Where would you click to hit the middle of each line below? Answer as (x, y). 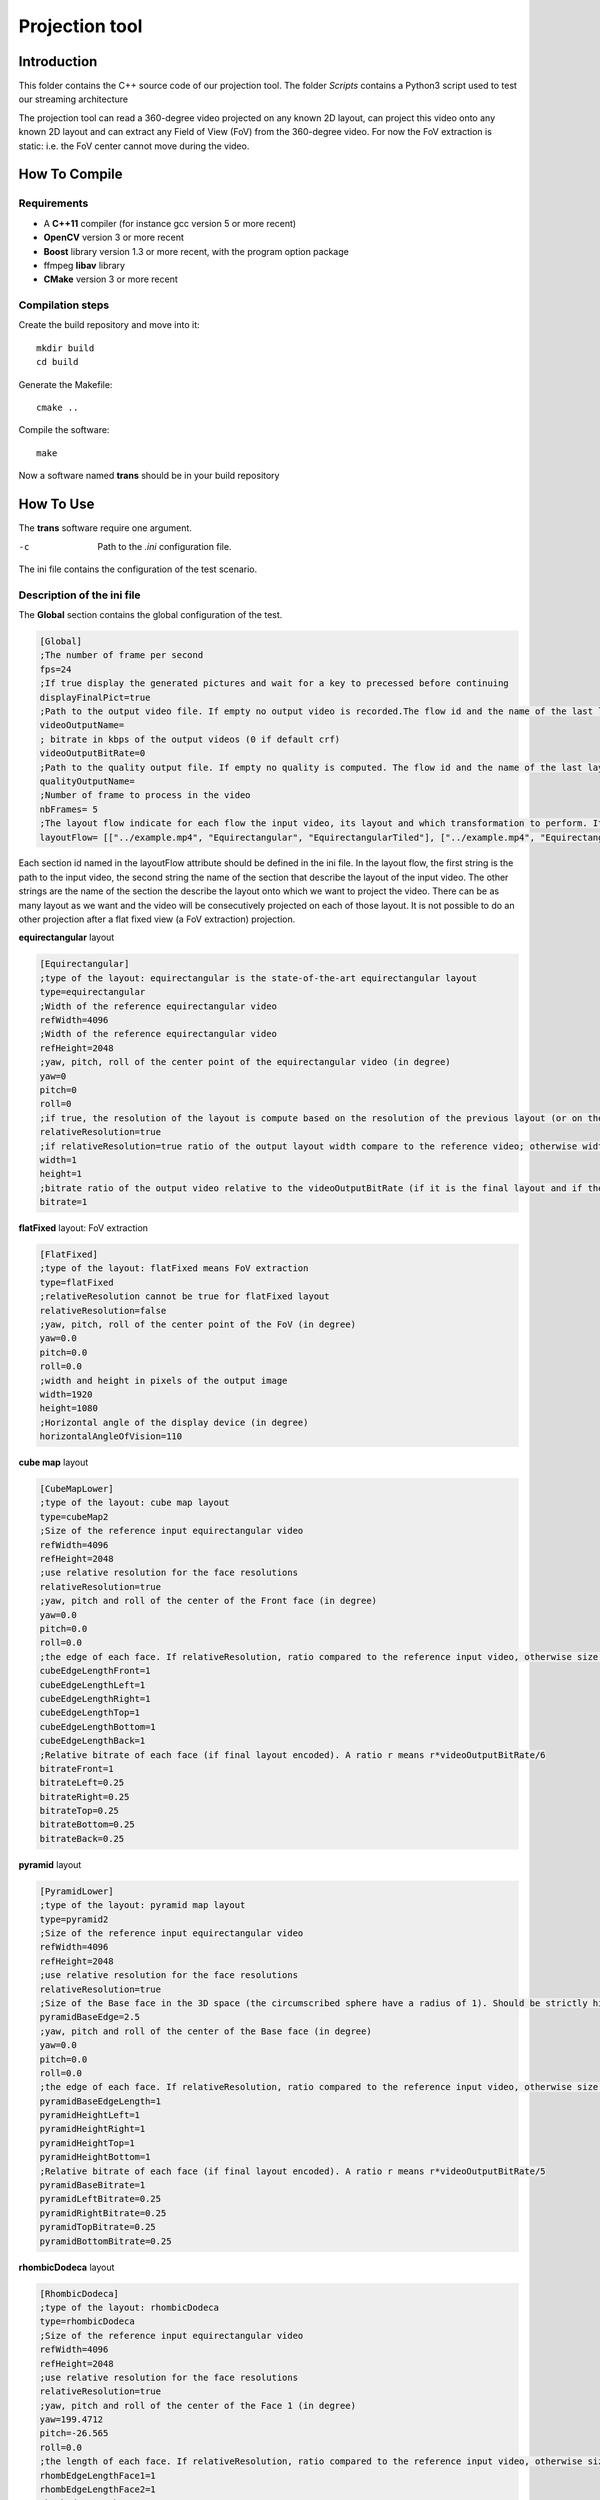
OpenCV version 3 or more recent (114, 237)
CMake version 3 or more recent (111, 279)
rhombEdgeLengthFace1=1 (98, 2475)
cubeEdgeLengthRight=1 (95, 1698)
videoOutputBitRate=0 (92, 753)
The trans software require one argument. (105, 528)
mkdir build (65, 348)
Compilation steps (64, 305)
